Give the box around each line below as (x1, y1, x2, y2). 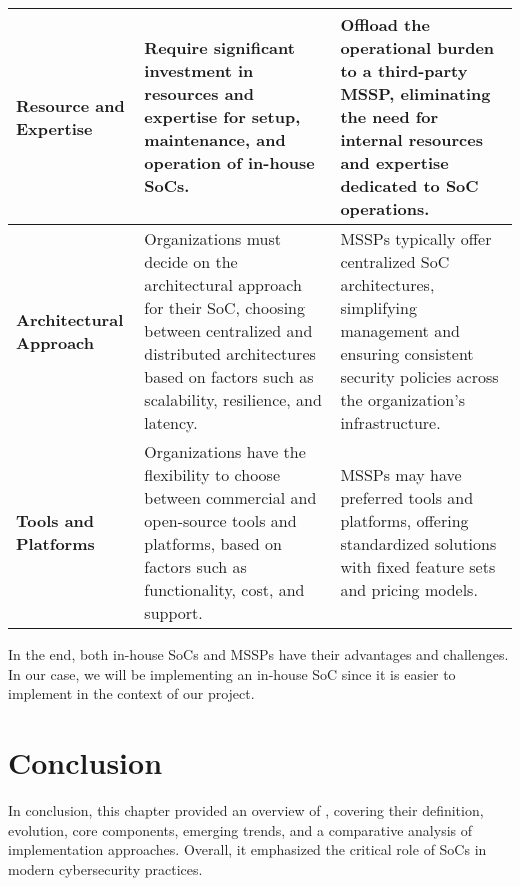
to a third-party (340, 59, 468, 82)
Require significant (144, 36, 295, 59)
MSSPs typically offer (340, 227, 492, 250)
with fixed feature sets (340, 555, 496, 578)
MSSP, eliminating (340, 82, 491, 105)
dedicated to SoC (340, 174, 479, 197)
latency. (144, 411, 198, 434)
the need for (340, 105, 439, 128)
